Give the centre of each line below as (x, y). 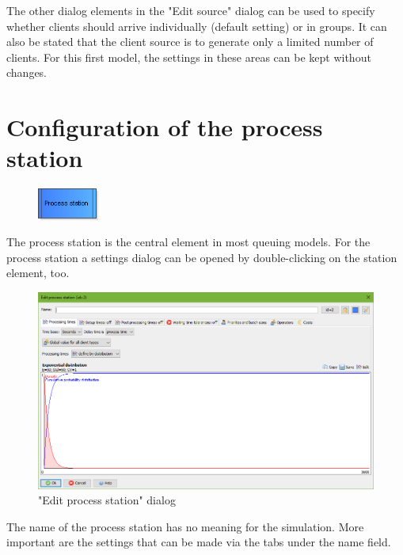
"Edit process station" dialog (107, 500)
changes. (27, 72)
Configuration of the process (165, 127)
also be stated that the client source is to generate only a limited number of (190, 42)
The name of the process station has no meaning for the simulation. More (185, 526)
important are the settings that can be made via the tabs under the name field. (199, 542)
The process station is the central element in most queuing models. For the (188, 242)
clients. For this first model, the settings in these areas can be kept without (189, 57)
